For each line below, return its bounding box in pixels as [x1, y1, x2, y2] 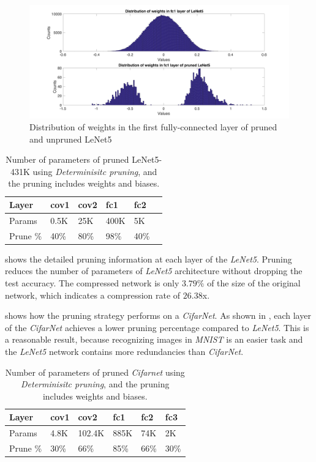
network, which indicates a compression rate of [5, 288, 181, 301]
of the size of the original [207, 277, 301, 289]
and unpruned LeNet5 [29, 132, 112, 145]
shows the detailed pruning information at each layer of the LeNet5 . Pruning [5, 252, 292, 265]
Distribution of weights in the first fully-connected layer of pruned [29, 121, 277, 133]
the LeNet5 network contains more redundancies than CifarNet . [5, 345, 244, 357]
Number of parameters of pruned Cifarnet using [5, 365, 185, 378]
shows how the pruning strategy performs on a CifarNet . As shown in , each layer [5, 309, 311, 322]
